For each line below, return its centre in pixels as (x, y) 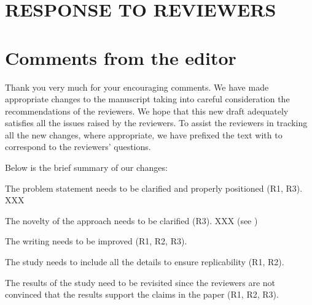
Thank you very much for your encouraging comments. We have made (137, 87)
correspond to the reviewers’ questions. (78, 147)
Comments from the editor (121, 57)
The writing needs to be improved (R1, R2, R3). (96, 241)
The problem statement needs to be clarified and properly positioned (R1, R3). (154, 188)
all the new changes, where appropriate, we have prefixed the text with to (144, 134)
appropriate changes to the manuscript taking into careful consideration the (147, 99)
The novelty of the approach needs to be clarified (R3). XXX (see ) (131, 220)
